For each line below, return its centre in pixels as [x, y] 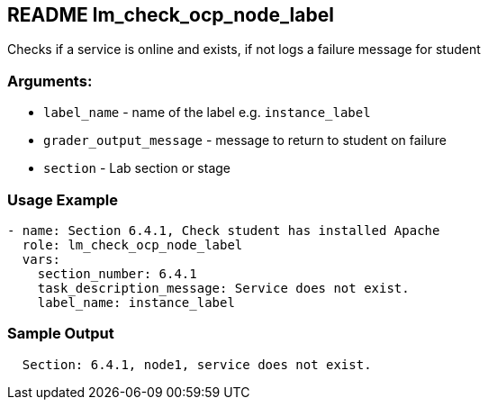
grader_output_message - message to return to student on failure [245, 140]
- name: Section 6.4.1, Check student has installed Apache [224, 230]
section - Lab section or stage [137, 168]
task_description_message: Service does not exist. [223, 288]
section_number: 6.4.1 [117, 273]
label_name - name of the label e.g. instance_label [207, 113]
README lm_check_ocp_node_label [171, 15]
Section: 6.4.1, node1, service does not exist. [197, 364]
